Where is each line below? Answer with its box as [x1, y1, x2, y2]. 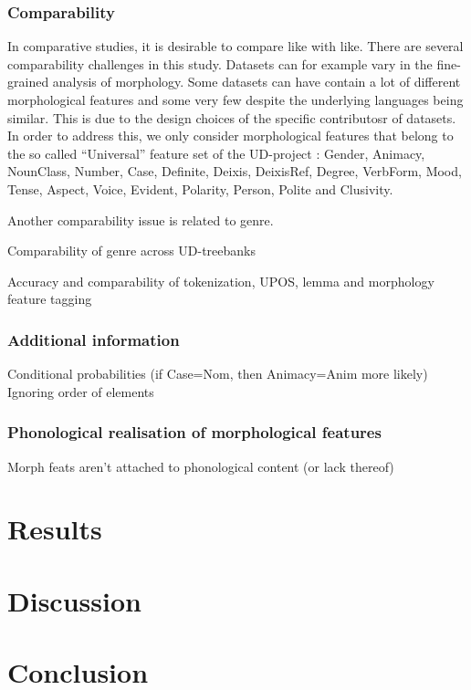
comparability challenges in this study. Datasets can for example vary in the [7, 54, 433, 73]
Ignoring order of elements [7, 382, 154, 401]
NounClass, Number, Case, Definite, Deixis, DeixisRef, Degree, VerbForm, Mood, [7, 162, 462, 181]
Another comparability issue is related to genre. [7, 210, 274, 229]
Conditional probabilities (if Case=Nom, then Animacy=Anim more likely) [7, 364, 428, 383]
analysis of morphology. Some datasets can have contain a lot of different [52, 72, 461, 91]
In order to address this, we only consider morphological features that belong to [7, 126, 454, 145]
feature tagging [7, 289, 92, 308]
